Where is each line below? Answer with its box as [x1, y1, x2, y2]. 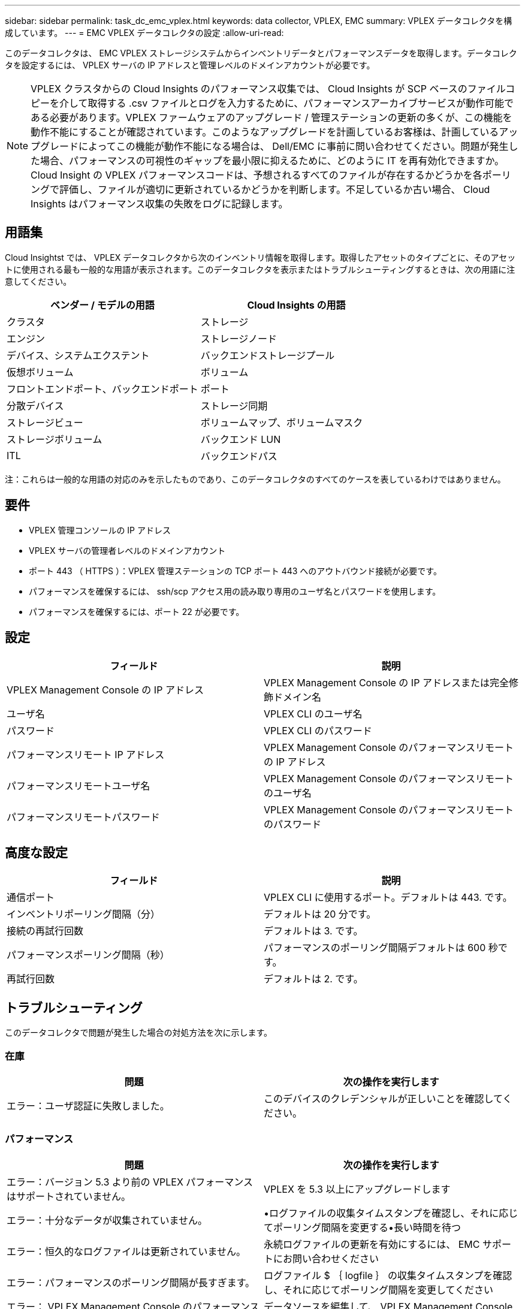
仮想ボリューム [7, 366, 74, 378]
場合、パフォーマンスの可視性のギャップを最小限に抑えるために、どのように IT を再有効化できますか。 [40, 155, 505, 167]
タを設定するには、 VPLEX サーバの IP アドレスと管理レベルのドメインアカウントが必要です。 [5, 60, 375, 70]
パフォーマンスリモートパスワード [7, 810, 160, 823]
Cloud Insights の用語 [247, 298, 346, 311]
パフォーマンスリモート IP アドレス [7, 748, 165, 761]
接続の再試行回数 [7, 925, 84, 937]
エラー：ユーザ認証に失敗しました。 [7, 1099, 170, 1112]
